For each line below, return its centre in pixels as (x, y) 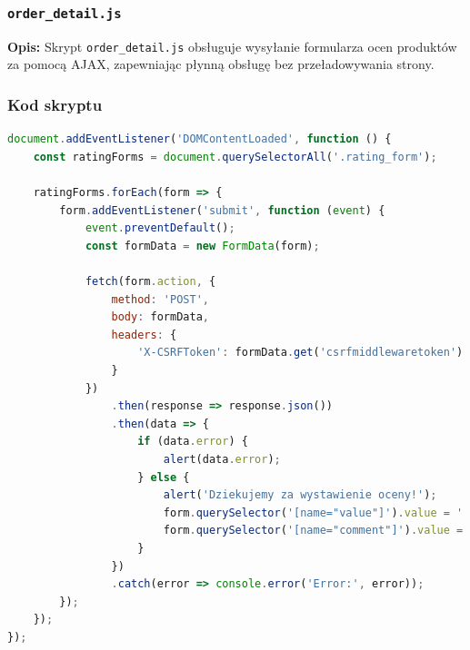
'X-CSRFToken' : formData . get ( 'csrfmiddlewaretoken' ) (300, 353)
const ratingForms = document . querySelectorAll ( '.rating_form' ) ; (235, 157)
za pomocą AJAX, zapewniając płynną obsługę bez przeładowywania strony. (221, 64)
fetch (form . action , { (150, 281)
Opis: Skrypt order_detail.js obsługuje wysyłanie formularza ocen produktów (232, 46)
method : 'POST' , (160, 299)
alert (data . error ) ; (222, 459)
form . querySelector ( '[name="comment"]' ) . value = (313, 531)
